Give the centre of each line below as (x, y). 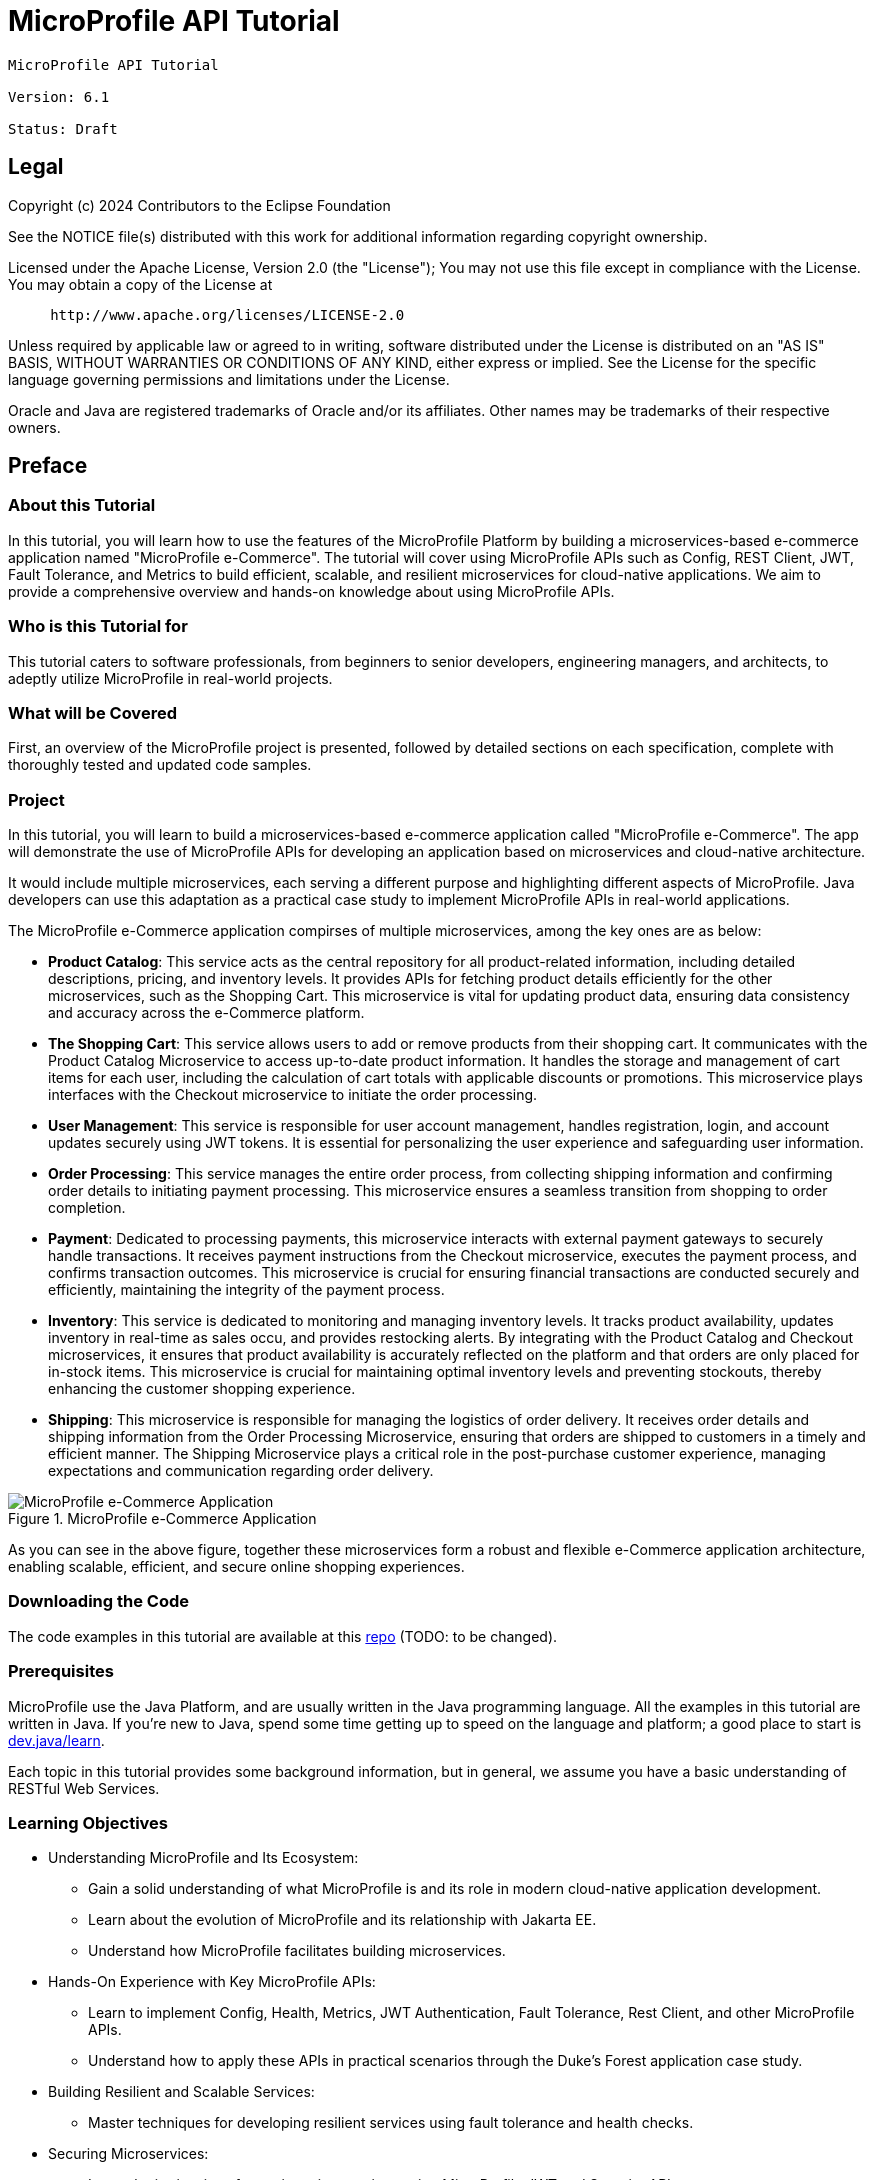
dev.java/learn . (56, 1740)
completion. (87, 1208)
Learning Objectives (88, 1822)
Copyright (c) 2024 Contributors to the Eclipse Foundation (199, 205)
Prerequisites (61, 1671)
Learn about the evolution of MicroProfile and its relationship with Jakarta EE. (342, 1920)
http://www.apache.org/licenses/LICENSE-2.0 (227, 314)
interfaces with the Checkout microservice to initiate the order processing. (293, 1095)
